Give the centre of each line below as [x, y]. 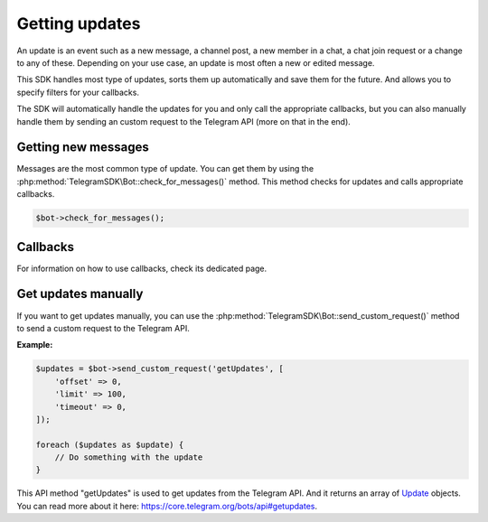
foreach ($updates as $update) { [110, 444]
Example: [35, 345]
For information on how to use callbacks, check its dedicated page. [142, 268]
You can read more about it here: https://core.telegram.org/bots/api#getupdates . [167, 506]
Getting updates [79, 23]
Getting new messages [83, 148]
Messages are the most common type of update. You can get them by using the [165, 169]
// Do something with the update [129, 457]
